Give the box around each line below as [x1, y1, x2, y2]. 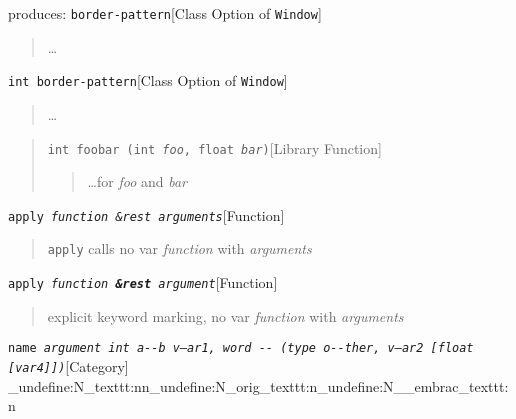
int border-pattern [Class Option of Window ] [8, 70, 288, 91]
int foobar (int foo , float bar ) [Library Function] [47, 137, 382, 158]
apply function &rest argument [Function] [8, 272, 278, 293]
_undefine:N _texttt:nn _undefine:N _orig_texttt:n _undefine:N [8, 375, 394, 396]
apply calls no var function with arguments [47, 238, 312, 259]
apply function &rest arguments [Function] [8, 204, 285, 225]
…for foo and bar [87, 171, 188, 192]
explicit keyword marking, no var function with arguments [47, 305, 404, 326]
